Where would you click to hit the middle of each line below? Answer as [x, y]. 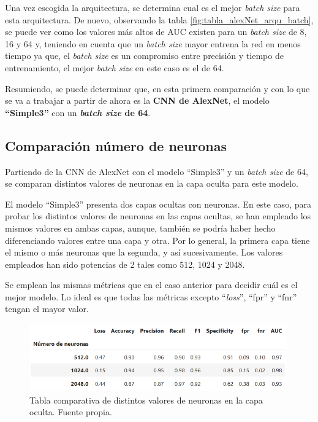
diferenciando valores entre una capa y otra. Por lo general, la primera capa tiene [157, 240]
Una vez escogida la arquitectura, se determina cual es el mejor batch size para [153, 7]
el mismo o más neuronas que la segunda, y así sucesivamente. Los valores [144, 252]
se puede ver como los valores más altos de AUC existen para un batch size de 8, [156, 32]
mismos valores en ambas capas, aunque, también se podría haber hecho [140, 228]
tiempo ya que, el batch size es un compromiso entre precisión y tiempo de [144, 56]
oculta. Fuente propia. [71, 412]
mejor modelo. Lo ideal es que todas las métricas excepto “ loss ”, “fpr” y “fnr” [151, 296]
